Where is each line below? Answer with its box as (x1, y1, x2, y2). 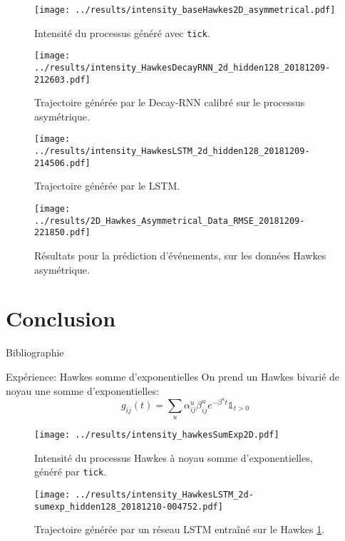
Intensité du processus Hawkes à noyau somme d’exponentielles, (34, 450, 313, 465)
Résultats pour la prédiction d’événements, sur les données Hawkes (34, 248, 326, 262)
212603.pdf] (34, 74, 91, 85)
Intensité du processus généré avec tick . (34, 25, 210, 40)
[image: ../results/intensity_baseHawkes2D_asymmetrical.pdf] (34, 5, 336, 15)
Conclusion (6, 304, 116, 333)
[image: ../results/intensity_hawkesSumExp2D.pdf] (34, 430, 279, 440)
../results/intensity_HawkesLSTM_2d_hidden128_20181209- (34, 146, 310, 157)
